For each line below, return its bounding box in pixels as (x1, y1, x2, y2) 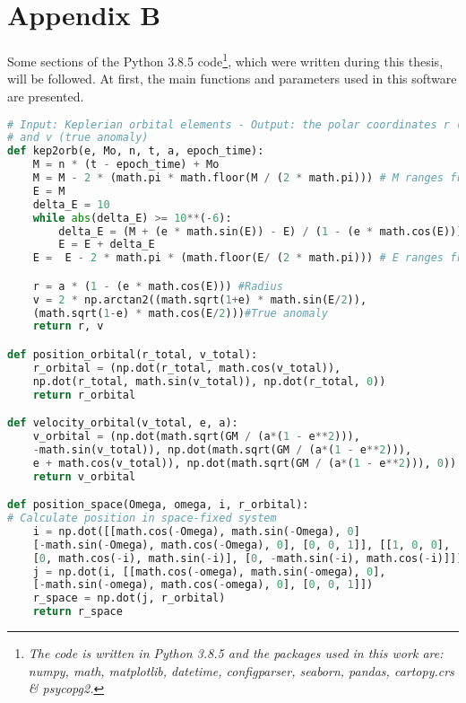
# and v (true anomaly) (7, 131, 149, 145)
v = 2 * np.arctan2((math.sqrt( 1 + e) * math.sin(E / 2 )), (32, 293, 367, 306)
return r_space (32, 605, 123, 619)
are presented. (7, 86, 84, 105)
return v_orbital (32, 470, 136, 483)
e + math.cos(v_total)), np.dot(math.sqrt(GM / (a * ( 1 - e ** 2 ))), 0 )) (32, 456, 457, 470)
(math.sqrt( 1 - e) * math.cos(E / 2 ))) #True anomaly (32, 306, 329, 320)
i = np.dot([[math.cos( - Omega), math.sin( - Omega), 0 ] (32, 524, 360, 538)
